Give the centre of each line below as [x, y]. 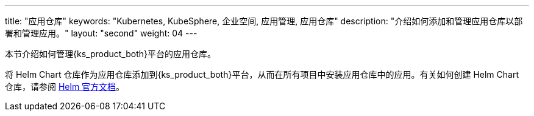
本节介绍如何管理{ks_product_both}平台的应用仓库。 [110, 54]
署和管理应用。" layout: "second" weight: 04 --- [101, 33]
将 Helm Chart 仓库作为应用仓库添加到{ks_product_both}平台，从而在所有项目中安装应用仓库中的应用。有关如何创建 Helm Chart [262, 74]
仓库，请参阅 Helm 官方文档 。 [65, 87]
